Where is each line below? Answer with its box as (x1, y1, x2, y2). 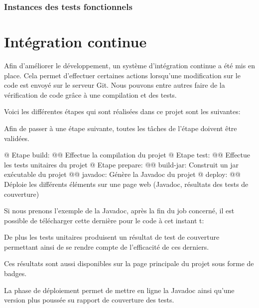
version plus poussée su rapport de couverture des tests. (4, 295, 174, 305)
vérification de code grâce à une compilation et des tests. (4, 89, 177, 100)
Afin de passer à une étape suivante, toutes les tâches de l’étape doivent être (4, 123, 237, 133)
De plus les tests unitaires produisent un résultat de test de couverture (4, 232, 220, 242)
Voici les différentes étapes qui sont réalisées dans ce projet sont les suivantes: (4, 106, 241, 117)
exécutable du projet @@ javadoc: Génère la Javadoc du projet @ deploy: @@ (4, 169, 241, 179)
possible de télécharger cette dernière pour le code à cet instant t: (4, 215, 204, 225)
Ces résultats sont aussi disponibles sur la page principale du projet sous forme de (4, 258, 254, 269)
